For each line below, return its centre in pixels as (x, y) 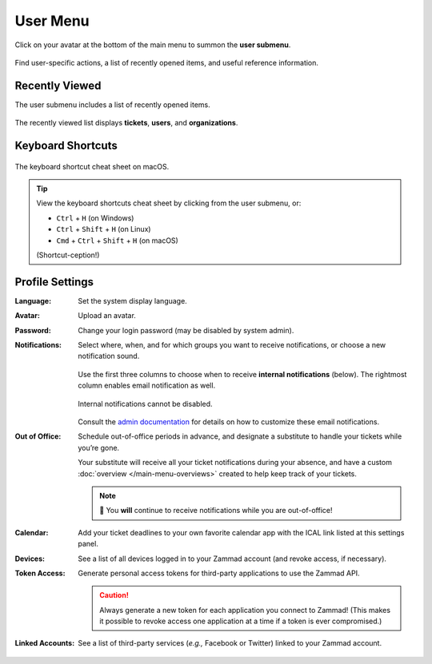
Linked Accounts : (45, 643)
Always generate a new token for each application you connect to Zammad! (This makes (245, 610)
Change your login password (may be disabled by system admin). (186, 330)
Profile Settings (54, 282)
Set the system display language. (132, 300)
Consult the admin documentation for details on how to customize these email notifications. (229, 422)
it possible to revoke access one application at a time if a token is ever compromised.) (241, 621)
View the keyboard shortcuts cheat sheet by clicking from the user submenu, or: (169, 203)
